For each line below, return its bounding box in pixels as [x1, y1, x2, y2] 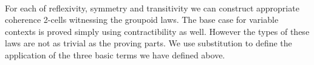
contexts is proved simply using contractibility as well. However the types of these [5, 25, 310, 37]
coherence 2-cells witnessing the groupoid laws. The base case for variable [5, 13, 279, 26]
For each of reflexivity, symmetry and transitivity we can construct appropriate [5, 1, 299, 14]
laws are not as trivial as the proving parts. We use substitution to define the [5, 37, 292, 49]
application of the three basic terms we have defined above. [5, 48, 225, 61]
